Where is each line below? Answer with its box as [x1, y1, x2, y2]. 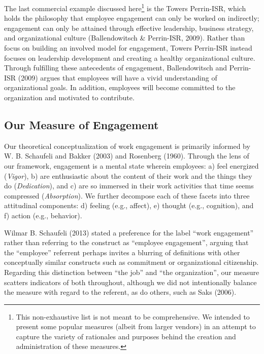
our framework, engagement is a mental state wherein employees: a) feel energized [4, 160, 259, 171]
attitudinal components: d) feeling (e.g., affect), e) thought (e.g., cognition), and [4, 200, 254, 211]
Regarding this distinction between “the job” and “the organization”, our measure [4, 266, 259, 277]
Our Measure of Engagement [4, 116, 159, 132]
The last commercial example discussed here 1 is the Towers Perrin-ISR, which [4, 2, 246, 13]
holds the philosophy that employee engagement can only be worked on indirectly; [4, 13, 259, 23]
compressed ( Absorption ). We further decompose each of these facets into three [4, 190, 250, 201]
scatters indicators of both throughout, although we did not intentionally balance [4, 277, 257, 287]
